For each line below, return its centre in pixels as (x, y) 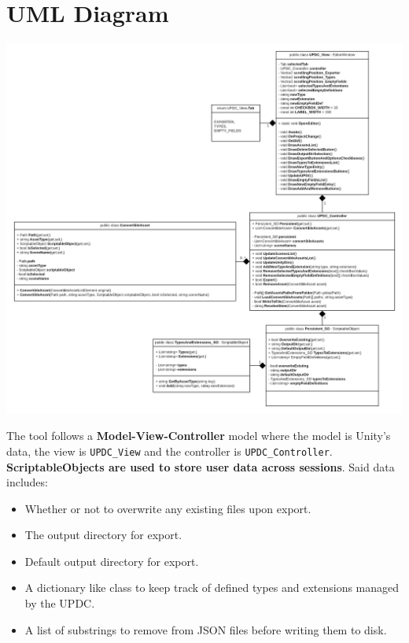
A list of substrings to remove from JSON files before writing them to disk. (206, 629)
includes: (27, 482)
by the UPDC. (60, 603)
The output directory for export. (103, 535)
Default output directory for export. (112, 561)
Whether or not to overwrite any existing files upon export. (168, 508)
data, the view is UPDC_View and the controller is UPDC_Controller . (169, 451)
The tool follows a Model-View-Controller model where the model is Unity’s (199, 436)
